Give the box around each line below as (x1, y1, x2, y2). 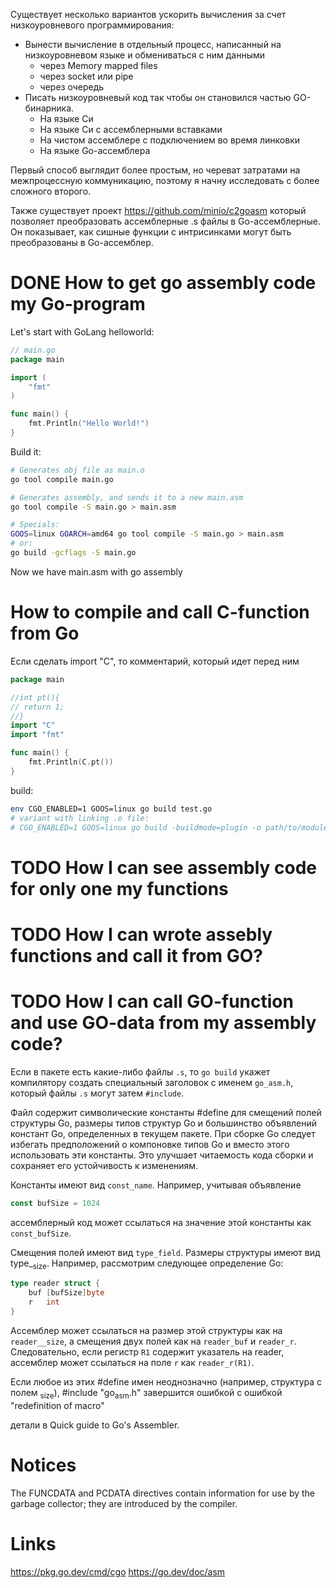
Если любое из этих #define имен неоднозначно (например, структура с (10, 1375, 323, 1388)
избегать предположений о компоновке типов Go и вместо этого (10, 1138, 290, 1150)
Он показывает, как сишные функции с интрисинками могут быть (10, 226, 292, 238)
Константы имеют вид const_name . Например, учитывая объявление (10, 1179, 302, 1191)
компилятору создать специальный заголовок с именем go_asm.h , (10, 1076, 294, 1088)
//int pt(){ (10, 692, 60, 703)
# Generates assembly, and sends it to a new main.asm (10, 492, 244, 503)
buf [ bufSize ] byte (28, 1288, 105, 1298)
